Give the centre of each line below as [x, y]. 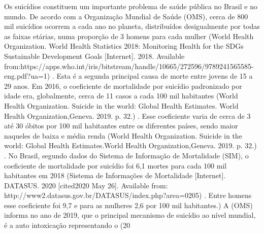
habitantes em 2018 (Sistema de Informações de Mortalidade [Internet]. [115, 175]
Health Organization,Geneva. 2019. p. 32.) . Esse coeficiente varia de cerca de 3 [127, 115]
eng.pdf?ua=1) [27, 76]
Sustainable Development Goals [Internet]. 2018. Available [94, 56]
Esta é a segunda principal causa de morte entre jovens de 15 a [155, 76]
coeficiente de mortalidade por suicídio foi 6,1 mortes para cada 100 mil [115, 165]
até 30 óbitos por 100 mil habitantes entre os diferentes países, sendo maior [121, 126]
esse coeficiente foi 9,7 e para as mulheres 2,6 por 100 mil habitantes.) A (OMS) [128, 205]
